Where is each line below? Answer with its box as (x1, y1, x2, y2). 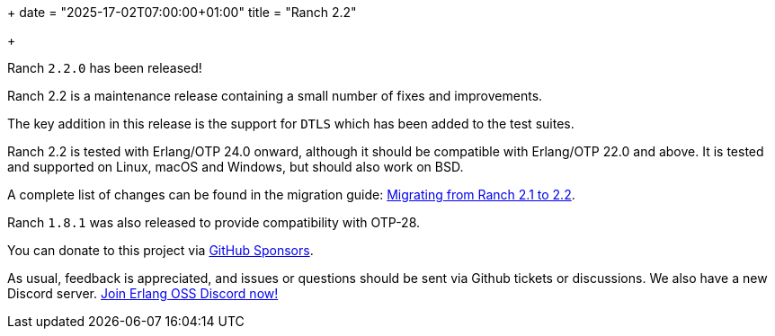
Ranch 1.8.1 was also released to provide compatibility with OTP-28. (7, 215, 421, 230)
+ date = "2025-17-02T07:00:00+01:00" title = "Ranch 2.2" (7, 4, 357, 20)
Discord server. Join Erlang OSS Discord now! (7, 286, 279, 301)
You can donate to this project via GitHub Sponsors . (7, 243, 314, 258)
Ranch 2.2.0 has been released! (7, 60, 202, 75)
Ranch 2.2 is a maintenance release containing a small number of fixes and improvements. (7, 88, 543, 103)
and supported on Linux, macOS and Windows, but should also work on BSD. (7, 159, 464, 174)
